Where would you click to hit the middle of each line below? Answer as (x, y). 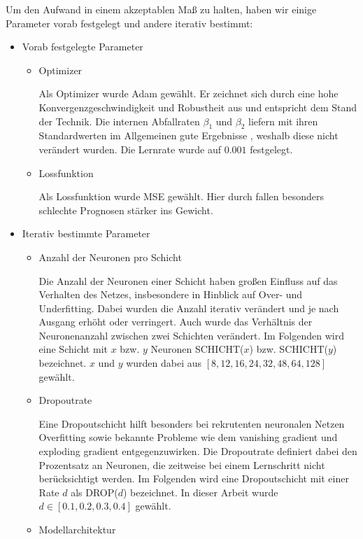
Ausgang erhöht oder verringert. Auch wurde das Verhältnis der (176, 322)
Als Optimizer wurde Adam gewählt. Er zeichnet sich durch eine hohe (188, 93)
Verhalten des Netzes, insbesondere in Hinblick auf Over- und (171, 294)
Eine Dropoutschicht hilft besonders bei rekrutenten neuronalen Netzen (192, 423)
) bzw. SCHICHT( (289, 349)
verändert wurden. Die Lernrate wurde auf (130, 149)
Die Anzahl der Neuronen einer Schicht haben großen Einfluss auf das (188, 280)
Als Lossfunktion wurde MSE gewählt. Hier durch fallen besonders (181, 196)
